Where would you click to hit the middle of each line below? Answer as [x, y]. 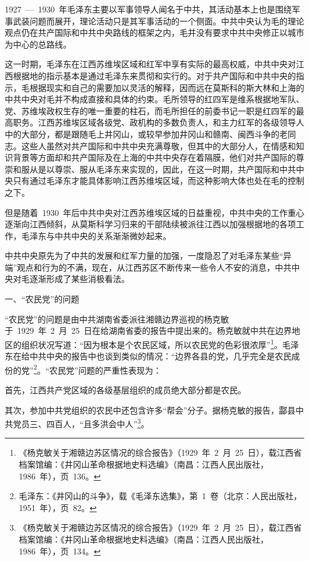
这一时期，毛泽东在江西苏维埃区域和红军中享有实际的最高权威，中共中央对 [150, 64]
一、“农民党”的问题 [42, 299]
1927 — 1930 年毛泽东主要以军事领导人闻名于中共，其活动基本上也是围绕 [148, 9]
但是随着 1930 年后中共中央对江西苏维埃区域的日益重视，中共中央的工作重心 [154, 212]
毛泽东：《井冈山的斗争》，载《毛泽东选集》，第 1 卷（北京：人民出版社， [160, 496]
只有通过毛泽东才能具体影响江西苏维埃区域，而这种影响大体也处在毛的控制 [158, 181]
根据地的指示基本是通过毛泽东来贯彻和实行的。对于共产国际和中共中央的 [154, 75]
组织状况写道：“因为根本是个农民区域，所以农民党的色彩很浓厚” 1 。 [152, 343]
